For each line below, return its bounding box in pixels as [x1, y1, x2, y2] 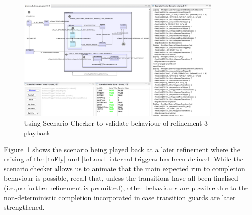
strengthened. [4, 202, 45, 212]
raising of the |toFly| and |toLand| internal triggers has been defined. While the [4, 154, 243, 164]
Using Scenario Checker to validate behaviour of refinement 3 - [24, 118, 213, 128]
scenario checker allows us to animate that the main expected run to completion [4, 163, 245, 173]
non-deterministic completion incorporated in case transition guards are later [4, 192, 236, 202]
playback [24, 127, 50, 137]
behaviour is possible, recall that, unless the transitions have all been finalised [4, 173, 238, 183]
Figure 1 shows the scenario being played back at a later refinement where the [4, 144, 240, 154]
